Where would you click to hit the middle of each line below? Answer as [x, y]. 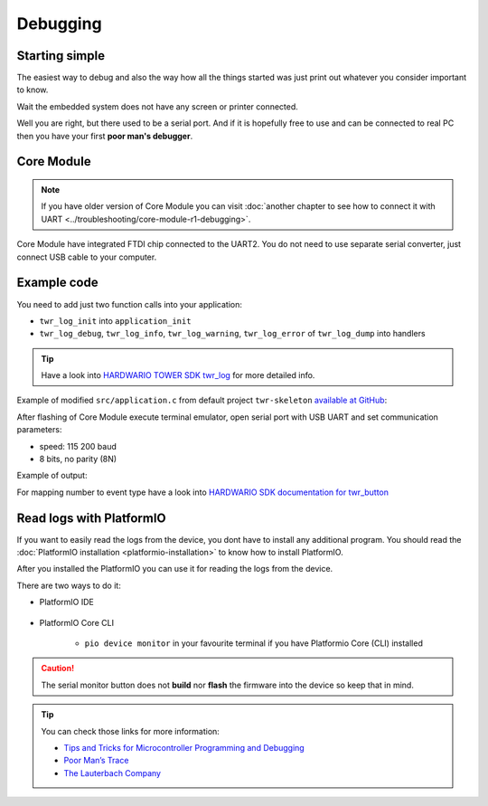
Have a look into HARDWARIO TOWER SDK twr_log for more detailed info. [178, 375]
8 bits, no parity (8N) [78, 459]
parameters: [39, 430]
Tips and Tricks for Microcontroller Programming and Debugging [184, 748]
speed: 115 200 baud [78, 446]
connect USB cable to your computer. [87, 257]
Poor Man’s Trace [96, 761]
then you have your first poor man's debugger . [105, 136]
